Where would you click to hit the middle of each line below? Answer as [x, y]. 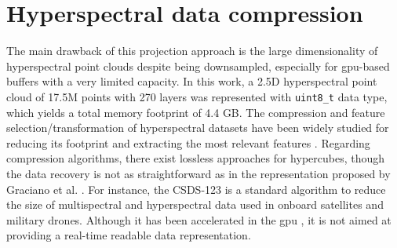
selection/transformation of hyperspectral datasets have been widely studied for [198, 128]
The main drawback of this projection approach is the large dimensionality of [192, 51]
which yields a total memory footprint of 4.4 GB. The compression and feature [196, 112]
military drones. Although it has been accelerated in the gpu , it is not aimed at [199, 219]
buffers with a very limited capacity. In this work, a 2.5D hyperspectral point [192, 81]
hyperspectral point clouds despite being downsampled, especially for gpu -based [198, 66]
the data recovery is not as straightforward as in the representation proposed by [198, 173]
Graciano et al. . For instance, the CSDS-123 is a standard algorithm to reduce [196, 189]
